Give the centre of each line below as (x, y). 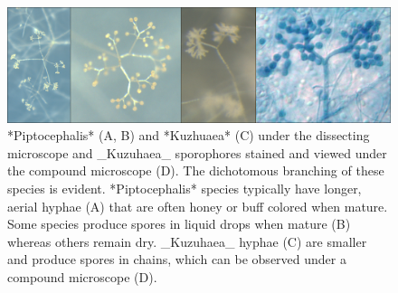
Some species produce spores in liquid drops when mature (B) (179, 224)
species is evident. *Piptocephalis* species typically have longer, (185, 188)
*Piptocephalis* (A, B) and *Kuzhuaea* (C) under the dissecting (189, 135)
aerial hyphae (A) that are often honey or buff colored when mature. (198, 206)
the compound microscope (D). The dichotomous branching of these (196, 170)
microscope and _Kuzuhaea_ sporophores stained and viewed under (197, 152)
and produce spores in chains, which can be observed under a (177, 259)
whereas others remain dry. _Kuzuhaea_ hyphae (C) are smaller (187, 241)
